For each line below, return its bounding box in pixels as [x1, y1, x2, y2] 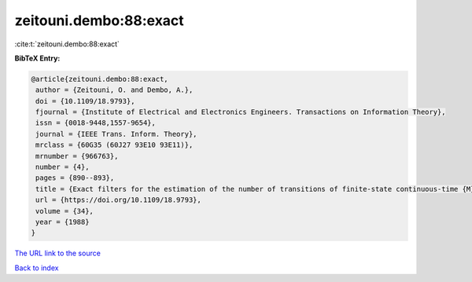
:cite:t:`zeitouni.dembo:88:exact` [14, 39, 120, 49]
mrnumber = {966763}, [35, 152, 119, 160]
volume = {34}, [35, 207, 94, 215]
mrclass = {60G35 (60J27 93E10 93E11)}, [35, 141, 194, 149]
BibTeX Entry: [14, 53, 61, 63]
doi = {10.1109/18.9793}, [35, 97, 135, 105]
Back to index [14, 263, 59, 273]
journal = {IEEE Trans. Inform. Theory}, [35, 130, 197, 138]
